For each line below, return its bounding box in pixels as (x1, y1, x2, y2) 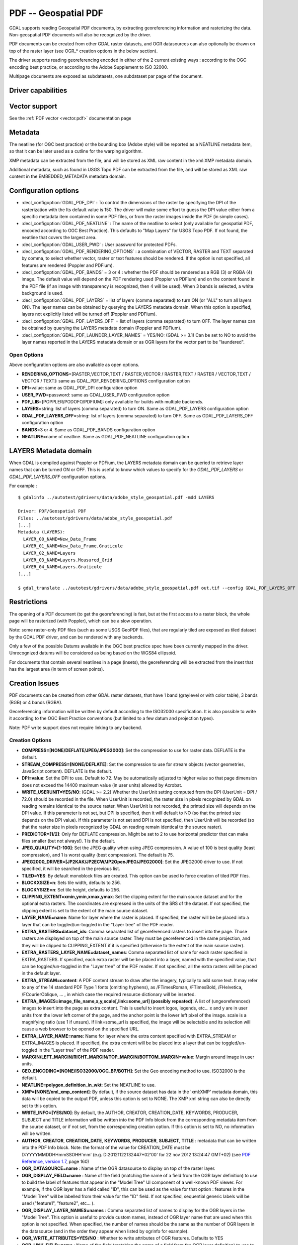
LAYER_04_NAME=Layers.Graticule (23, 564, 102, 570)
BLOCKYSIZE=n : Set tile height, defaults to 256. (21, 886, 120, 892)
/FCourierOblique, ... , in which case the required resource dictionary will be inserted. (21, 991, 196, 997)
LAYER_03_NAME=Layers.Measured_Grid (23, 557, 113, 563)
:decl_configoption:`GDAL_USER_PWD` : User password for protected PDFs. (21, 242, 177, 248)
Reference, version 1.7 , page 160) (21, 1158, 89, 1164)
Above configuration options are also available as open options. (9, 362, 140, 368)
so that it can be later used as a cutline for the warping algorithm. (9, 148, 143, 154)
